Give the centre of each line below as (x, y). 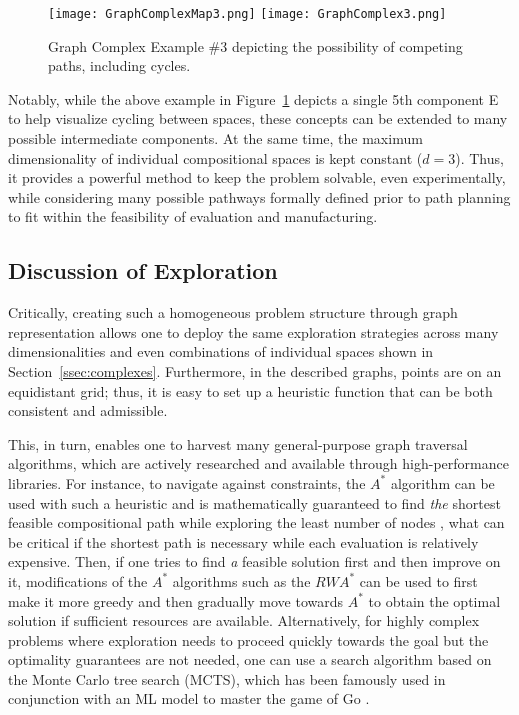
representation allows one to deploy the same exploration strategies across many (253, 331)
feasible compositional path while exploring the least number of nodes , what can (256, 522)
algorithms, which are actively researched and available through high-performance (258, 463)
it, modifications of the (78, 580)
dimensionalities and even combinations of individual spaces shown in (221, 351)
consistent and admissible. (88, 410)
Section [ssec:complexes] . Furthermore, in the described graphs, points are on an (255, 370)
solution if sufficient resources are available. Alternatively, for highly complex (244, 620)
